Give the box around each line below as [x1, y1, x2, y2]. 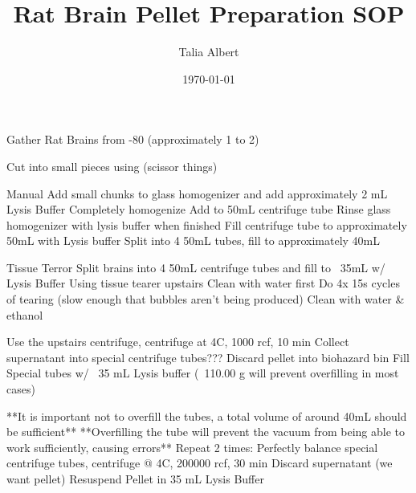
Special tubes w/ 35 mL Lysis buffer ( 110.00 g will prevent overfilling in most [6, 365, 399, 381]
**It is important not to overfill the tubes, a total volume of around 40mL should [6, 407, 407, 424]
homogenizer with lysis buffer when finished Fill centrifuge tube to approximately [6, 216, 407, 233]
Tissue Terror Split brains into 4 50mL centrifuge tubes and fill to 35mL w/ [6, 259, 385, 275]
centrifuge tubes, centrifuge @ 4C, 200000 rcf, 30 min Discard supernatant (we [6, 454, 393, 471]
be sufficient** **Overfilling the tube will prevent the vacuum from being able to [6, 423, 406, 440]
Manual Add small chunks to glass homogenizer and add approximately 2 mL [6, 185, 388, 202]
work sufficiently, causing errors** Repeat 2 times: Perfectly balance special [6, 438, 378, 455]
